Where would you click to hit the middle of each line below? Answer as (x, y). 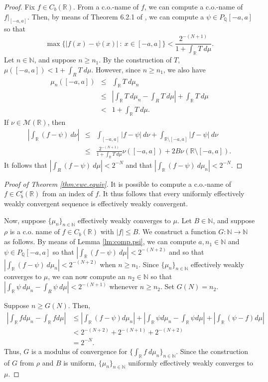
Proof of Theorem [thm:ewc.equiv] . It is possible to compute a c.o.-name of (118, 184)
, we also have (184, 69)
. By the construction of (135, 60)
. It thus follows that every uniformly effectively (172, 193)
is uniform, (80, 362)
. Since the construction (212, 351)
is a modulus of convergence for (79, 351)
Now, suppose (25, 220)
